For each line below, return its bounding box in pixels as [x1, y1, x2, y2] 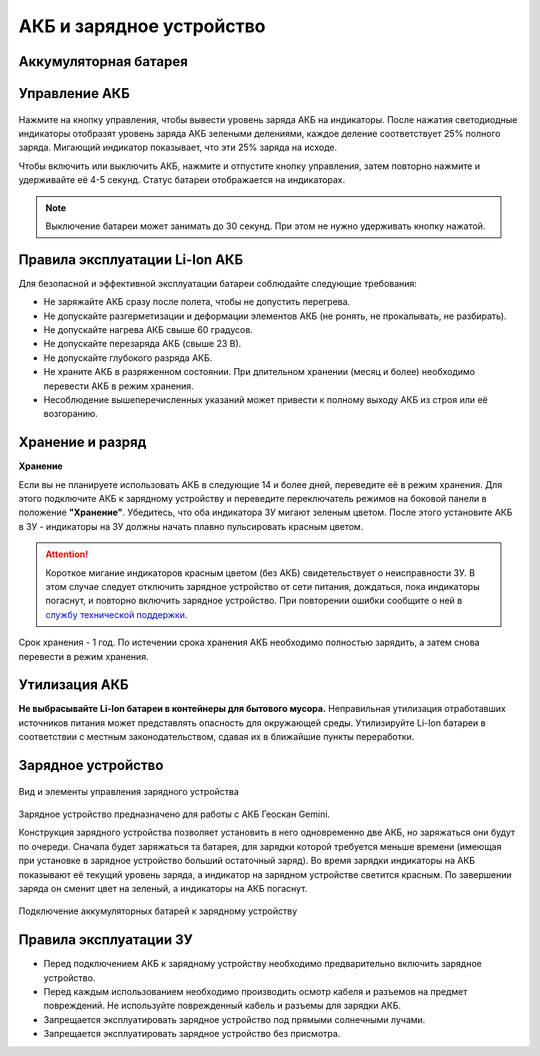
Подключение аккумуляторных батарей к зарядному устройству [18, 905, 298, 917]
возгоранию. [43, 408, 99, 420]
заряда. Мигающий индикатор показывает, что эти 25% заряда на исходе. [18, 141, 338, 154]
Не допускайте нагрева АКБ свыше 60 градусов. [43, 324, 254, 335]
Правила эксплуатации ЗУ [18, 931, 194, 949]
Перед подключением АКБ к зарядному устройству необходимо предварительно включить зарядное [43, 958, 482, 970]
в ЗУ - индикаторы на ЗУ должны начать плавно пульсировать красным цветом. [18, 520, 364, 532]
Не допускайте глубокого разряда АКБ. [43, 351, 213, 364]
